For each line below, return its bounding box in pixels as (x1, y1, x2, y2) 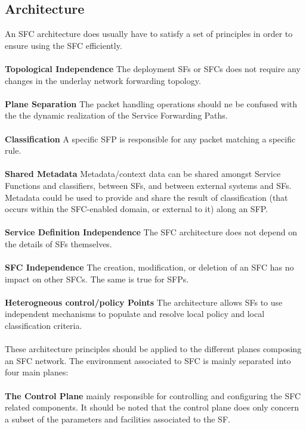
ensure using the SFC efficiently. (5, 39, 122, 51)
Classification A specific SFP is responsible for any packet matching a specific (5, 132, 296, 145)
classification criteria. (5, 319, 82, 332)
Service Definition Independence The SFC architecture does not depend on (5, 226, 297, 238)
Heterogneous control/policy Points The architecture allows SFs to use (5, 296, 283, 308)
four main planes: (5, 366, 69, 378)
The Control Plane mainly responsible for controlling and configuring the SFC (5, 389, 301, 402)
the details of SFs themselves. (5, 237, 112, 250)
